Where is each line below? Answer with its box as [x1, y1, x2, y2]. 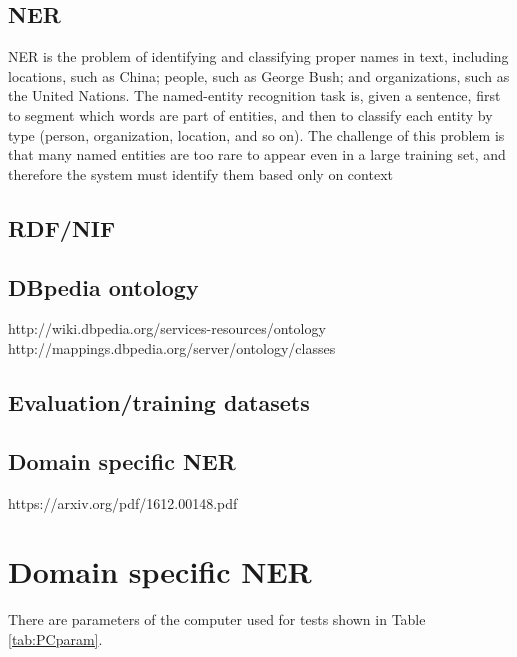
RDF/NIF [8, 212, 116, 243]
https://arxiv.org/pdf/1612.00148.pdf [8, 492, 238, 513]
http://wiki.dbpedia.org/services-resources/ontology [8, 318, 326, 339]
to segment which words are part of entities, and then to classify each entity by [8, 104, 493, 125]
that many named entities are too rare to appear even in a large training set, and [8, 144, 506, 165]
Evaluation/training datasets [8, 386, 310, 417]
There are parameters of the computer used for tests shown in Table [8, 609, 426, 630]
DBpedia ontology [8, 271, 199, 302]
